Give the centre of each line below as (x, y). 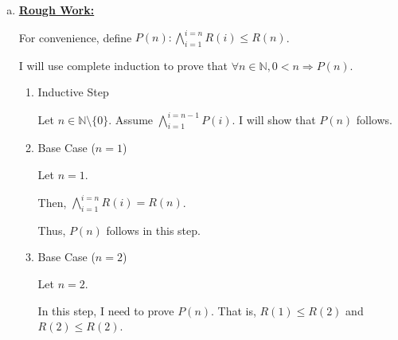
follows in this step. (153, 230)
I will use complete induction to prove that (123, 65)
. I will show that (274, 119)
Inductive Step (73, 92)
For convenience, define (75, 37)
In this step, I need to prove (106, 310)
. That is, (234, 310)
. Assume (131, 119)
